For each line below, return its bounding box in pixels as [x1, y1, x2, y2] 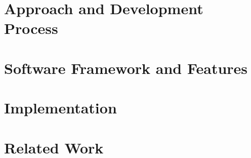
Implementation [4, 97, 117, 118]
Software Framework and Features [4, 57, 248, 78]
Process [4, 18, 58, 38]
